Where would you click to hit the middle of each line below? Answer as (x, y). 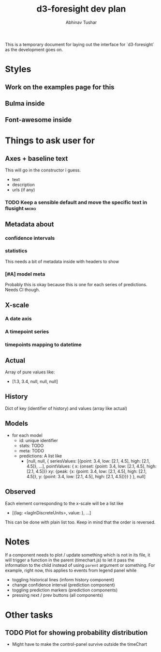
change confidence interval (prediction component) (63, 585)
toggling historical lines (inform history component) (63, 580)
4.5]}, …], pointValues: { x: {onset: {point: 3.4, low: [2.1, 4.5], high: (92, 466)
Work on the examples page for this (60, 87)
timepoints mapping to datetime (44, 345)
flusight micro (21, 208)
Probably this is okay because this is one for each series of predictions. (76, 285)
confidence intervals (30, 238)
